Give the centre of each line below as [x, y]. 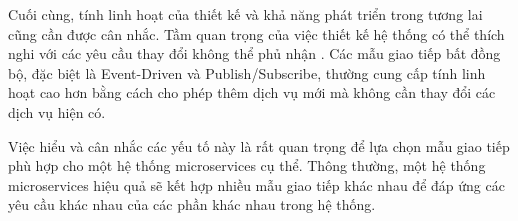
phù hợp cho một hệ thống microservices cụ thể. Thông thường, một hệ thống [247, 165]
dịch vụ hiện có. [57, 111]
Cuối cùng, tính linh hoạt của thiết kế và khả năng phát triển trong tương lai [245, 14]
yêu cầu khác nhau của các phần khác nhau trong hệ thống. [192, 204]
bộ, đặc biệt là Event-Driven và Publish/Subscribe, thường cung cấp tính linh [247, 72]
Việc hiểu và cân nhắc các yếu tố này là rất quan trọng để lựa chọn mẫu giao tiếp [259, 145]
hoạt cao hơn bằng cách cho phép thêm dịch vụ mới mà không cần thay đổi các [252, 92]
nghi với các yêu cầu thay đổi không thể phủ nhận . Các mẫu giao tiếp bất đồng [254, 53]
